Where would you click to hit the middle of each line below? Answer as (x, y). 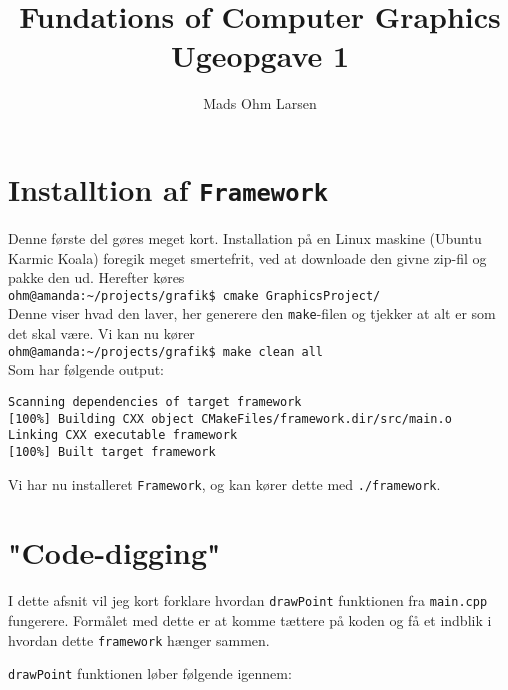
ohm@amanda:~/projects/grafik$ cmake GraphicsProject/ (194, 295)
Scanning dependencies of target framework (155, 401)
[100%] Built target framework (112, 451)
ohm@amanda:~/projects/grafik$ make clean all (165, 351)
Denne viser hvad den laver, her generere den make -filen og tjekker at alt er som (252, 313)
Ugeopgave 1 (260, 55)
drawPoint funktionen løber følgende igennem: (150, 673)
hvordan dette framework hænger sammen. (139, 639)
